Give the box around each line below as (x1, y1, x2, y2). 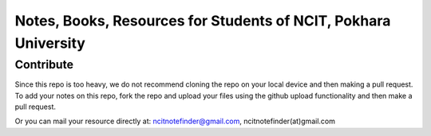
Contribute (14, 57, 74, 72)
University (14, 34, 85, 52)
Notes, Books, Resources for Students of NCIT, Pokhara (14, 12, 391, 29)
